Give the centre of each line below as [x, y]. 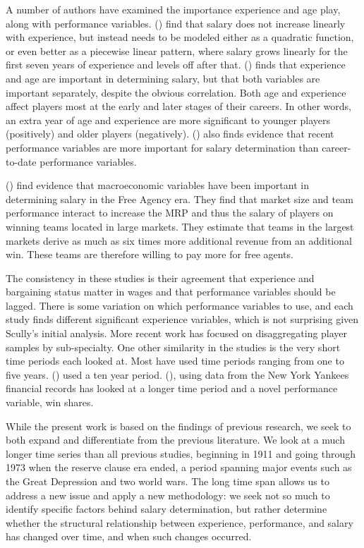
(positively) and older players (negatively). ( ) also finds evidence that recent [170, 134]
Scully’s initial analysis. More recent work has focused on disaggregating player [177, 333]
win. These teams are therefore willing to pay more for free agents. [150, 254]
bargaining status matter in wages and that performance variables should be [171, 292]
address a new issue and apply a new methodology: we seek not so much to [168, 495]
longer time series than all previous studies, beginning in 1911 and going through [181, 453]
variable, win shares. [50, 402]
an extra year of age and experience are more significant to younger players [168, 120]
